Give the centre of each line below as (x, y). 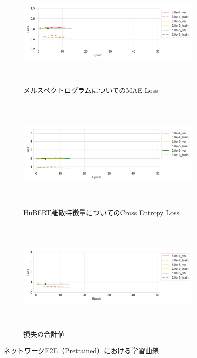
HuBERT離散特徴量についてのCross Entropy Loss (101, 212)
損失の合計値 (44, 334)
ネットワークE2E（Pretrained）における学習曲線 (81, 350)
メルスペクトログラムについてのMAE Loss (91, 90)
